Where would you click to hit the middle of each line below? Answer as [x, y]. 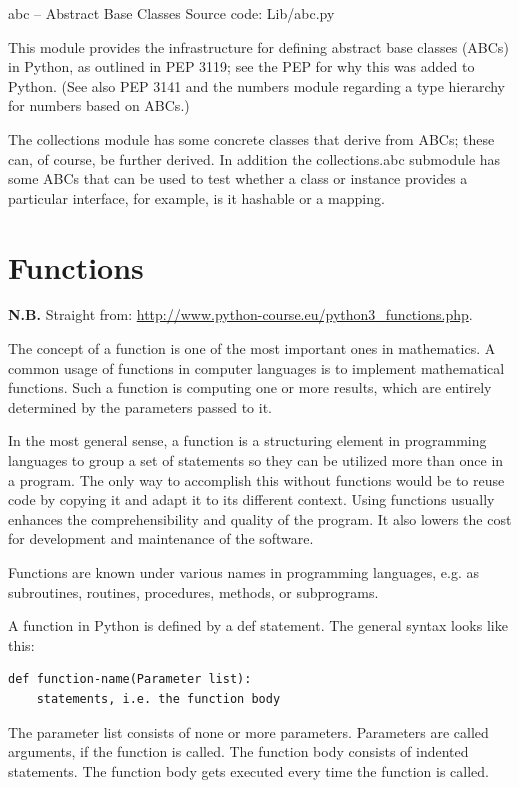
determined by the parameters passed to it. [140, 406]
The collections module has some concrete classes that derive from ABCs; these [251, 138]
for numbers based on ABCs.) [99, 105]
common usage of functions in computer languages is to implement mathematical [256, 367]
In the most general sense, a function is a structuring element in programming [247, 440]
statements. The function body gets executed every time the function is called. [248, 770]
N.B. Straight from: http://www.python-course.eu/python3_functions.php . [240, 314]
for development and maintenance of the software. [161, 538]
